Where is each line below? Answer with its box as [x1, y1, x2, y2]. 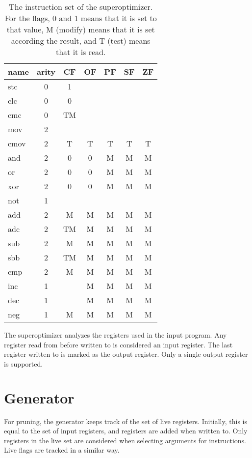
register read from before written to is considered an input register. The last [4, 339, 233, 349]
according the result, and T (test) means [11, 35, 151, 46]
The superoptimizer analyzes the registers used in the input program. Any [4, 330, 227, 340]
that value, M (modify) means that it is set [6, 24, 155, 35]
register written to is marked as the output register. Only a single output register [4, 349, 248, 359]
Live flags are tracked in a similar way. [4, 445, 120, 455]
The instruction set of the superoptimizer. [9, 1, 153, 12]
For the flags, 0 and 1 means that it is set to [4, 12, 157, 24]
